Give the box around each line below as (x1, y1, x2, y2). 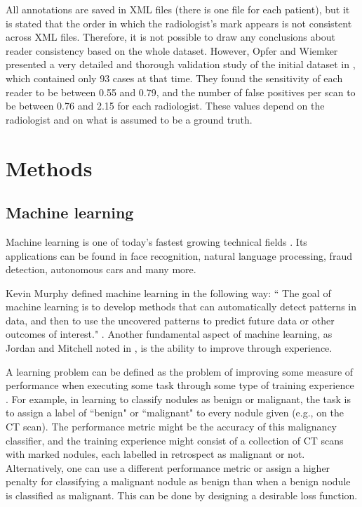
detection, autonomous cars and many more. (6, 262, 196, 277)
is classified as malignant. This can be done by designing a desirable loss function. (6, 488, 358, 503)
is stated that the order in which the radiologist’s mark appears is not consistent (6, 15, 352, 30)
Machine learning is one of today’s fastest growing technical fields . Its (6, 234, 307, 249)
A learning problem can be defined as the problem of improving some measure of (6, 364, 354, 378)
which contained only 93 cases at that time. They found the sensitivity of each (6, 70, 343, 85)
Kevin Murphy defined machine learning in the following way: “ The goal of (6, 285, 331, 300)
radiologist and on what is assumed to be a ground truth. (6, 112, 253, 126)
